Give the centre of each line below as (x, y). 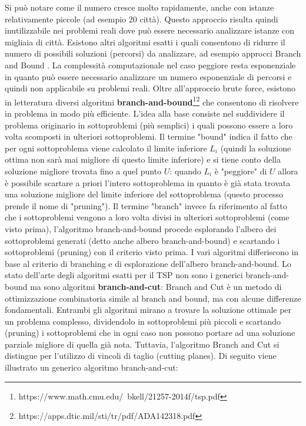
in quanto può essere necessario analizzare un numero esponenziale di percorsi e (148, 76)
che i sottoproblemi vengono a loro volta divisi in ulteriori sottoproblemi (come (147, 217)
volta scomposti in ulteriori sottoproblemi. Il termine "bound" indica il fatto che (149, 136)
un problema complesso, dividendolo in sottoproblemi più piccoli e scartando (143, 321)
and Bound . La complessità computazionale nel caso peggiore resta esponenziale (150, 65)
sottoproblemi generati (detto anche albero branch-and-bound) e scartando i (142, 240)
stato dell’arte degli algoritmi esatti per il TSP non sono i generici (124, 275)
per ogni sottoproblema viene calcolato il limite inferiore (106, 148)
